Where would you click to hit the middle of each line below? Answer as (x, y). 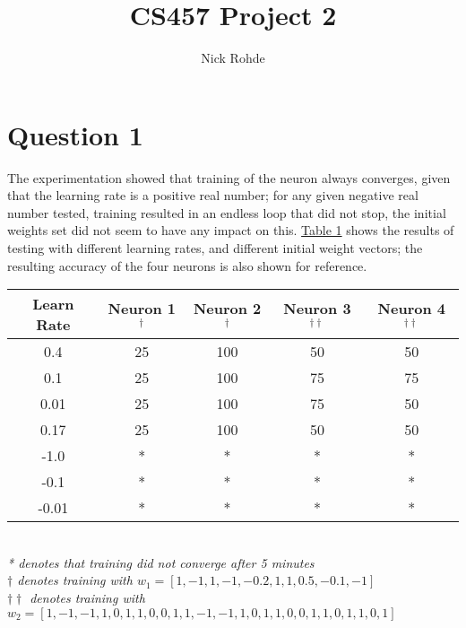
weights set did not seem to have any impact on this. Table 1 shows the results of (231, 230)
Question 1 (75, 134)
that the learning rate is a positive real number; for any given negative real (213, 195)
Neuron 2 (227, 308)
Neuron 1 (142, 308)
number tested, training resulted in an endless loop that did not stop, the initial (227, 212)
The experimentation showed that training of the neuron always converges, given (229, 177)
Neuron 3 (317, 308)
